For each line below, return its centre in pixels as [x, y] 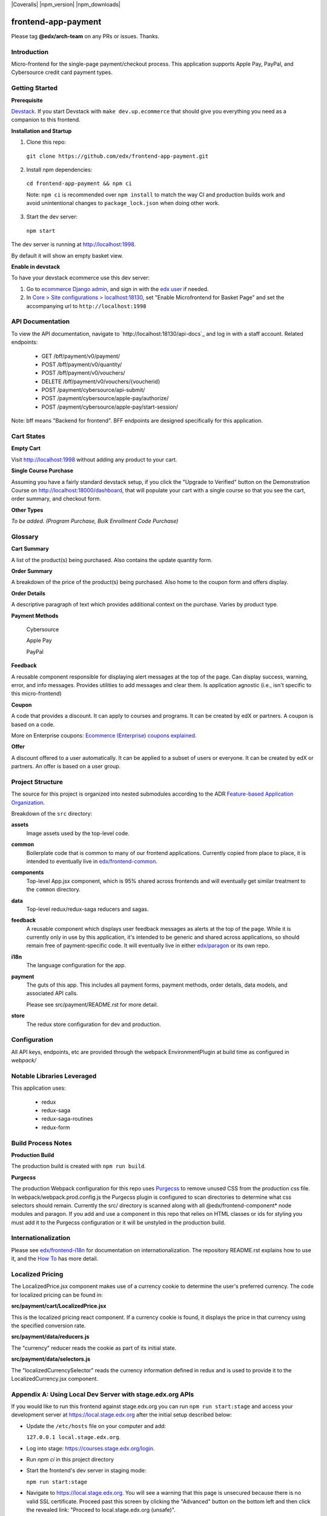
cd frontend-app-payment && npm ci [79, 184]
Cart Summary [30, 549]
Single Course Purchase [42, 471]
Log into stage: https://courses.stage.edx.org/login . [91, 1448]
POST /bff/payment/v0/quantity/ [82, 364]
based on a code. [33, 724]
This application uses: [38, 1088]
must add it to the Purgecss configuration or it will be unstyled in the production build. [118, 1223]
